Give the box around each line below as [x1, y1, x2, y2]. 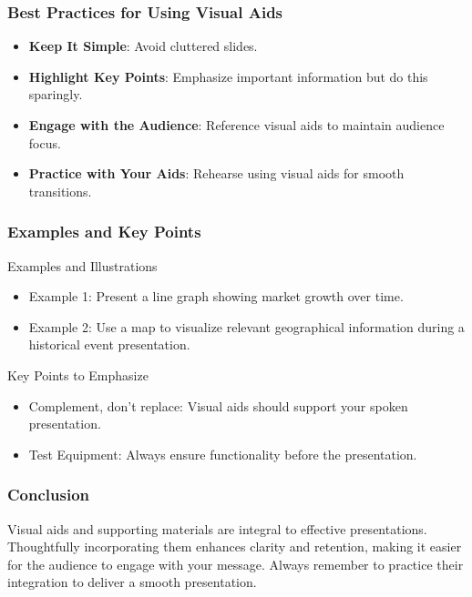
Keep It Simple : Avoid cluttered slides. [28, 36, 258, 56]
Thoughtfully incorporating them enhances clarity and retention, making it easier [7, 537, 462, 556]
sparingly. [28, 85, 83, 104]
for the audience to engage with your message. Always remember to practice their [7, 554, 464, 573]
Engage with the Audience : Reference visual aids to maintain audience [28, 116, 445, 134]
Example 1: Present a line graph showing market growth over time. [28, 287, 404, 306]
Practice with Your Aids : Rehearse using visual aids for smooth [28, 164, 405, 183]
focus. [28, 133, 61, 152]
